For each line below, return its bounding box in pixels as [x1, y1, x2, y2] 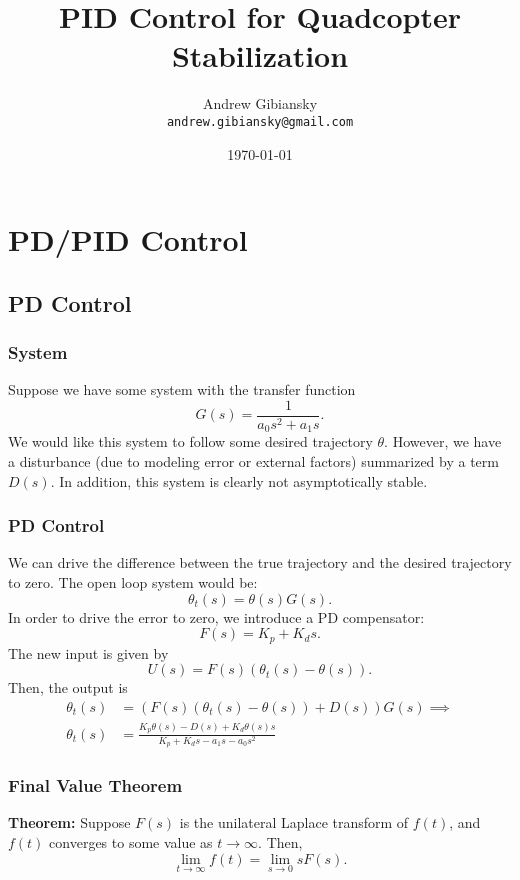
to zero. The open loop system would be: [8, 572, 258, 593]
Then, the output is [8, 677, 128, 698]
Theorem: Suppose [8, 812, 131, 833]
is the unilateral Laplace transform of [179, 812, 409, 833]
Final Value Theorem [8, 773, 183, 798]
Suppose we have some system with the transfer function [8, 379, 356, 400]
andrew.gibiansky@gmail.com [166, 114, 354, 129]
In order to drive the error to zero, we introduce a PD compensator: [8, 606, 425, 627]
